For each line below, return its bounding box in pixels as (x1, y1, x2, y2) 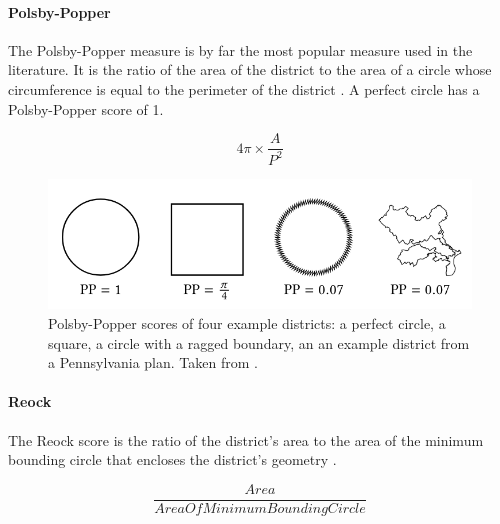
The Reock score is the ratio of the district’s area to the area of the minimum (8, 429, 484, 450)
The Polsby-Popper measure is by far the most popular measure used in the (8, 39, 473, 60)
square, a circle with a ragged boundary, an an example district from (48, 332, 470, 353)
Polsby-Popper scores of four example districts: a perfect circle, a (48, 312, 446, 333)
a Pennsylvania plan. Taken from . (48, 352, 258, 373)
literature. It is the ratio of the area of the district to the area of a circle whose (8, 59, 492, 80)
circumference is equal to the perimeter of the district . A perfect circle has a (8, 78, 480, 99)
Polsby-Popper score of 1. (8, 98, 164, 119)
